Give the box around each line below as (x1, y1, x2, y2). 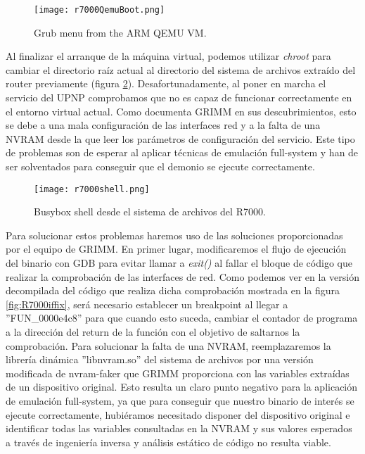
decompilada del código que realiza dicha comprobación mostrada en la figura (6, 283, 340, 298)
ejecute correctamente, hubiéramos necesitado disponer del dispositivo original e (6, 407, 350, 422)
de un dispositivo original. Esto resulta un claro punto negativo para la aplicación (6, 379, 358, 394)
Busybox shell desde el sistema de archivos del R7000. (34, 204, 266, 219)
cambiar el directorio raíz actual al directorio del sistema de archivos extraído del (6, 62, 356, 77)
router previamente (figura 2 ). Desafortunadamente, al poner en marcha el (6, 76, 326, 91)
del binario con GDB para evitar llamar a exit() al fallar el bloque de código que (6, 256, 352, 270)
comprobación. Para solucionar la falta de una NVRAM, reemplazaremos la (6, 338, 331, 353)
